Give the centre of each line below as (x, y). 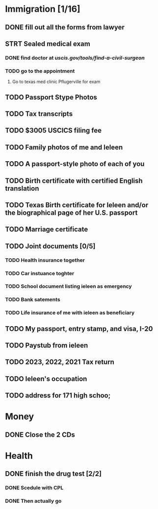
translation (22, 188)
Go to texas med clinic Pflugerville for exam (56, 82)
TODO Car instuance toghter (40, 273)
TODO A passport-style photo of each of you (75, 164)
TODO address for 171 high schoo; (58, 396)
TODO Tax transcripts (39, 114)
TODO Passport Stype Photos (51, 97)
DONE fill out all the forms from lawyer (65, 27)
